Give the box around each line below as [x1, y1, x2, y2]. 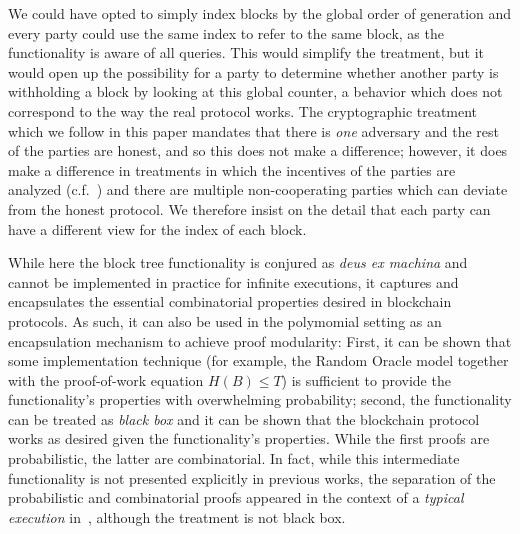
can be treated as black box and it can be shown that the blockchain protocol [8, 408, 480, 429]
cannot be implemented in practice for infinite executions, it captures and [8, 271, 459, 292]
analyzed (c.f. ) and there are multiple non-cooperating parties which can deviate [8, 179, 508, 200]
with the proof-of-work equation [8, 369, 204, 390]
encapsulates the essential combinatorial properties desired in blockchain [8, 291, 452, 312]
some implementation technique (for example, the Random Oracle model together [8, 350, 509, 371]
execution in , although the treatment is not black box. [8, 506, 346, 527]
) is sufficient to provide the [281, 369, 451, 390]
